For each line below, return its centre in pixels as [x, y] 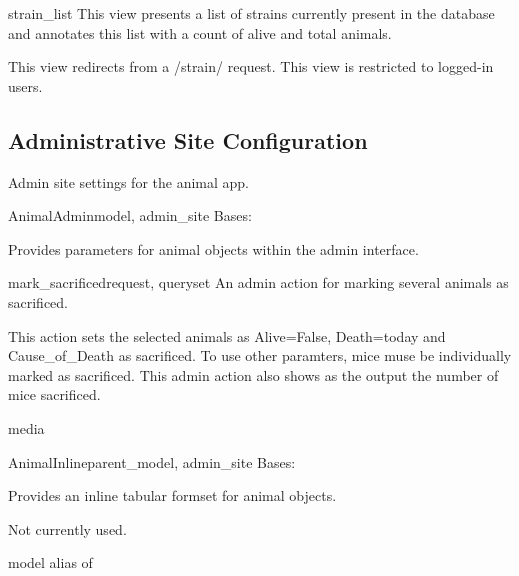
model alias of [50, 562]
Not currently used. [67, 528]
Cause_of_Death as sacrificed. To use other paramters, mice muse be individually [260, 355]
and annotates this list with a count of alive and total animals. [200, 32]
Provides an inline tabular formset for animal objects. [172, 495]
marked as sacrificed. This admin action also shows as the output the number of [253, 374]
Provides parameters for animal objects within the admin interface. [213, 248]
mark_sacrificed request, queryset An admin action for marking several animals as [258, 282]
